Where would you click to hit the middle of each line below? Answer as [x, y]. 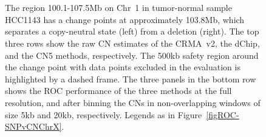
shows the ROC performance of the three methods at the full [118, 91]
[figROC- [223, 114]
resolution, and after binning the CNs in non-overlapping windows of [133, 102]
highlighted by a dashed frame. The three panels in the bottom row [131, 79]
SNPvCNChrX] [33, 126]
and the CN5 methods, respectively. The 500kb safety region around [132, 55]
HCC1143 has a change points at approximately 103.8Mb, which [125, 19]
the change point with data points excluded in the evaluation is [123, 67]
